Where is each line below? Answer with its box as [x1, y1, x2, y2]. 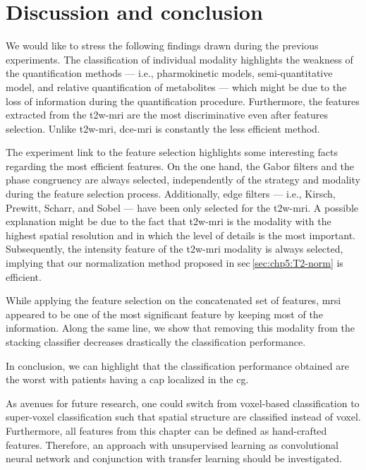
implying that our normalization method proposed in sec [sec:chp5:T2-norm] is [6, 255, 343, 270]
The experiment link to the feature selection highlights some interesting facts [6, 145, 338, 159]
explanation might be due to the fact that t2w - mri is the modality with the [6, 214, 331, 229]
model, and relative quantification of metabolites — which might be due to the [6, 79, 347, 94]
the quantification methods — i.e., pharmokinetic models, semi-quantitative [6, 66, 333, 80]
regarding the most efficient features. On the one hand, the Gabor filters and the [6, 158, 355, 173]
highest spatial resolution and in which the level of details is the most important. [6, 227, 355, 242]
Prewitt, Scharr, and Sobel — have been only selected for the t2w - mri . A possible [6, 200, 358, 215]
